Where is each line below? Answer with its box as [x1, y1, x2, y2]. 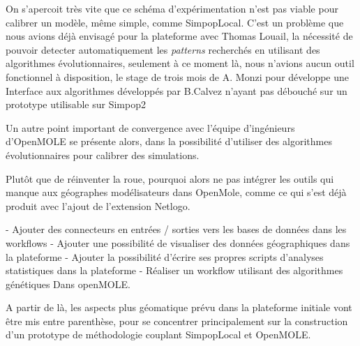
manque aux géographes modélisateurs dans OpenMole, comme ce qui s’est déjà [6, 185, 347, 200]
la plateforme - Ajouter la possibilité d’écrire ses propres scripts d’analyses [6, 249, 324, 264]
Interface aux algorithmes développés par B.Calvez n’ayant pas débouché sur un [6, 83, 347, 98]
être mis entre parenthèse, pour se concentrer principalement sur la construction [6, 313, 348, 328]
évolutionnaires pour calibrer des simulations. [6, 147, 200, 162]
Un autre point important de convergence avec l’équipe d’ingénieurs [6, 120, 295, 135]
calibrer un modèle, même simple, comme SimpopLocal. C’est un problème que [6, 15, 344, 29]
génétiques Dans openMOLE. [6, 276, 130, 291]
